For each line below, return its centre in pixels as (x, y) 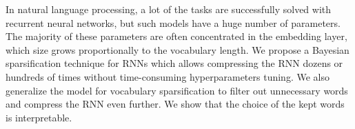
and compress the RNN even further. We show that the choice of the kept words (175, 104)
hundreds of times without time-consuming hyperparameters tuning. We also (168, 76)
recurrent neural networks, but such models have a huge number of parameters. (173, 22)
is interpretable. (39, 117)
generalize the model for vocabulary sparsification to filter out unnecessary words (177, 90)
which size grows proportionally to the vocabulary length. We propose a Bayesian (177, 49)
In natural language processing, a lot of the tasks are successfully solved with (169, 9)
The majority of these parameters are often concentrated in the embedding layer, (176, 36)
